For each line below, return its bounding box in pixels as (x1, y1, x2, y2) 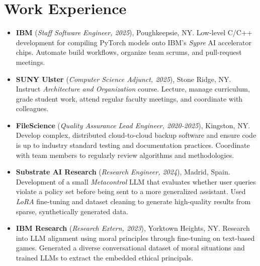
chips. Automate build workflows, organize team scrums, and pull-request (16, 47, 242, 57)
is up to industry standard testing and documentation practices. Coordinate (16, 140, 250, 150)
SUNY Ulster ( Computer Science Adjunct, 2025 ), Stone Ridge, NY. (16, 73, 231, 84)
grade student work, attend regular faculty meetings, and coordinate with (16, 93, 243, 104)
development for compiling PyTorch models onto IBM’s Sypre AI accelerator (16, 37, 251, 47)
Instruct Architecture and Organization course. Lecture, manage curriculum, (16, 83, 250, 94)
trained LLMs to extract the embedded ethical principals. (16, 252, 194, 262)
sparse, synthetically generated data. (16, 206, 128, 216)
